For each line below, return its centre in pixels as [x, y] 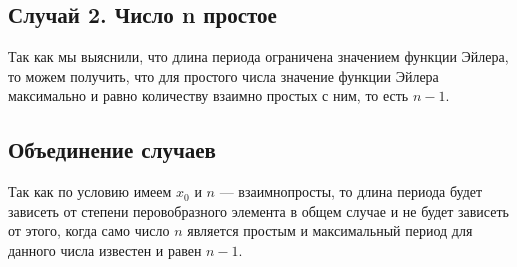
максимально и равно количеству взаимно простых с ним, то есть [208, 95]
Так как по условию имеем [90, 191]
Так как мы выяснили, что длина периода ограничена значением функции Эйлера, [258, 56]
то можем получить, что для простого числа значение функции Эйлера [223, 75]
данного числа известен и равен [105, 249]
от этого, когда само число [89, 230]
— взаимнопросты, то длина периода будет [351, 191]
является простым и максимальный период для [330, 230]
